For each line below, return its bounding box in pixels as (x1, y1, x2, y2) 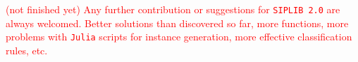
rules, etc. (6, 42, 48, 57)
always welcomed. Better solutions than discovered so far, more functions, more (6, 15, 349, 30)
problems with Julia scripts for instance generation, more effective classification (6, 29, 352, 44)
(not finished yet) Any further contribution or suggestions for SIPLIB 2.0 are (6, 2, 340, 16)
